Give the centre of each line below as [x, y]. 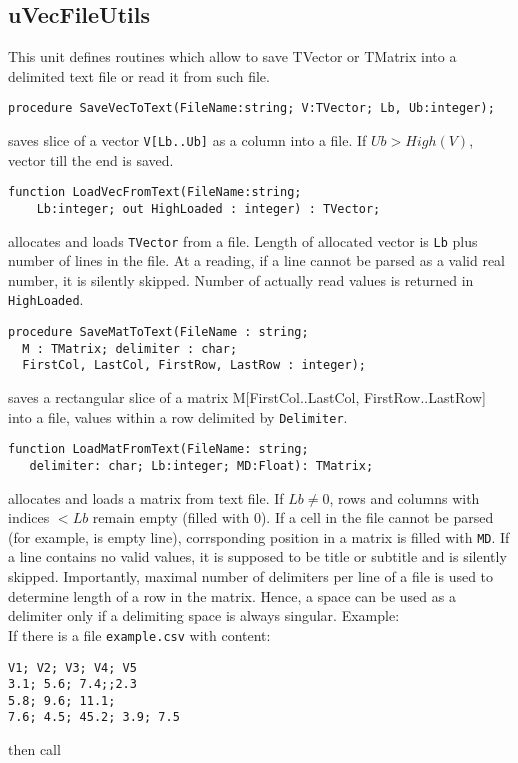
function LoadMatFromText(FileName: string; [158, 449]
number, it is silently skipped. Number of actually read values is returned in [241, 279]
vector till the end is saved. [91, 159]
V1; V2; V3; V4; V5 [72, 667]
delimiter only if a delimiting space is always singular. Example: [204, 615]
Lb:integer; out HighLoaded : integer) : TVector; [208, 208]
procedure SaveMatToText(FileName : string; [158, 332]
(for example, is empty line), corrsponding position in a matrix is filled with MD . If [259, 536]
